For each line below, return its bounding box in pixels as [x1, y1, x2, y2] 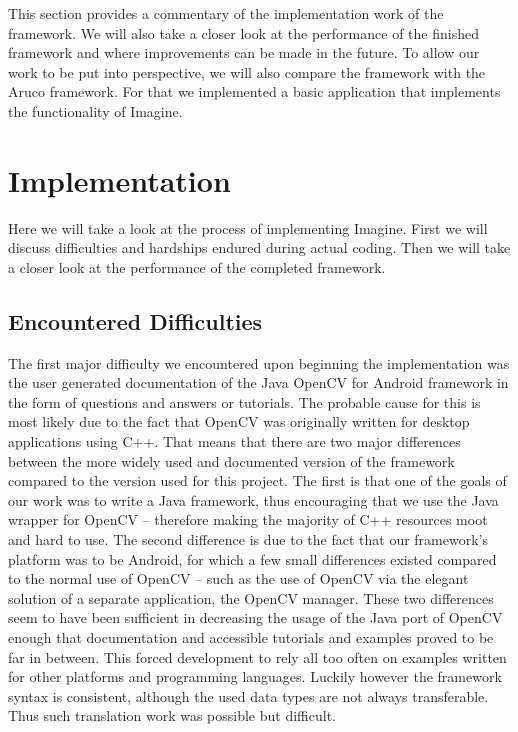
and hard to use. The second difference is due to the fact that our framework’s [8, 529, 488, 550]
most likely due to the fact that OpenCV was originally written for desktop [8, 411, 470, 432]
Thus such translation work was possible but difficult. [8, 705, 336, 726]
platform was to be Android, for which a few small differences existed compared [8, 548, 497, 569]
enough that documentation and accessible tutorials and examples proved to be [8, 626, 494, 647]
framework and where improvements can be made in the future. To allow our [8, 42, 480, 63]
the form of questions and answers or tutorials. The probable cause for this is [8, 391, 481, 412]
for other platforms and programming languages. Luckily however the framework [8, 666, 502, 687]
